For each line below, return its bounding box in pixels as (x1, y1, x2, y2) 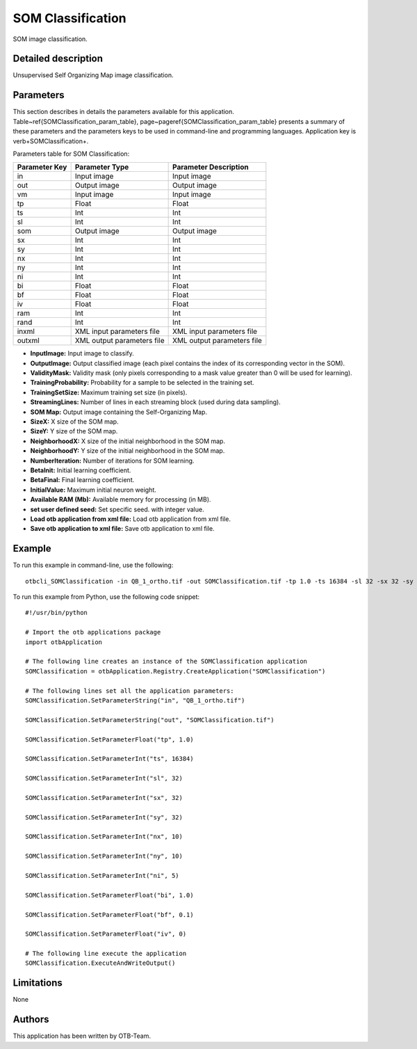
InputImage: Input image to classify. (30, 349, 135, 358)
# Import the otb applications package (25, 628, 161, 636)
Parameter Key (17, 162, 67, 172)
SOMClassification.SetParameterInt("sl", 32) (25, 774, 183, 783)
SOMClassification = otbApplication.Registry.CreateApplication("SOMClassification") (25, 667, 326, 675)
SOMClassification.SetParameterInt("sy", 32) (25, 813, 183, 821)
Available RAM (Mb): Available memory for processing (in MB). (30, 495, 211, 504)
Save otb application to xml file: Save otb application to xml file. (30, 524, 215, 533)
